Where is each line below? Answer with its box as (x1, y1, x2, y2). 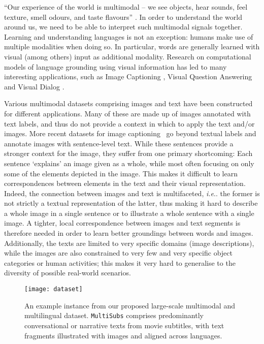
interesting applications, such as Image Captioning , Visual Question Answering (4, 71, 252, 82)
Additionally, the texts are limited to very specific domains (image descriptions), (4, 237, 254, 248)
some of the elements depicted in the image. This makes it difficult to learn (4, 168, 238, 178)
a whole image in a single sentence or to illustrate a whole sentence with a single (4, 207, 254, 218)
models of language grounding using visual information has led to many (4, 61, 227, 72)
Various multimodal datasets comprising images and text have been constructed (4, 98, 253, 109)
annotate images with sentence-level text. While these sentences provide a (4, 138, 234, 148)
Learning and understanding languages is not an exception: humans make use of (4, 31, 253, 42)
